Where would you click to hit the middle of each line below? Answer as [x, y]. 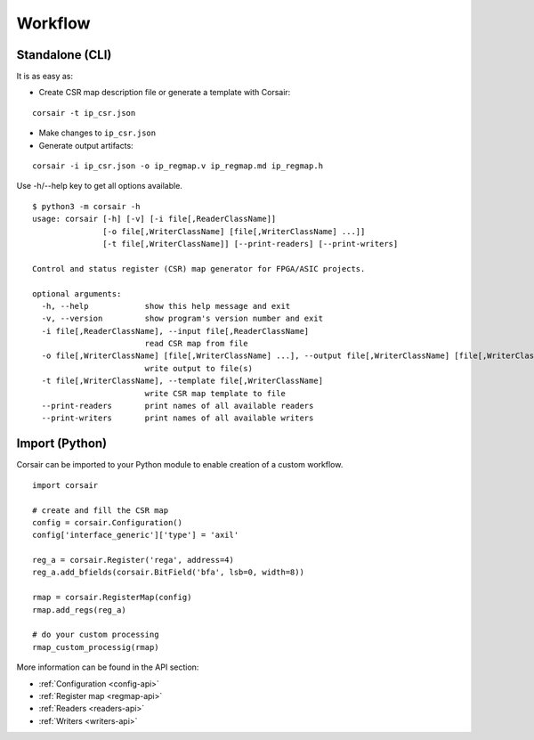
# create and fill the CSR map [101, 510]
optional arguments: [77, 293]
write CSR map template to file [215, 393]
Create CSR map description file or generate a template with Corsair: [165, 93]
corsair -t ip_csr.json [84, 113]
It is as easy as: [45, 77]
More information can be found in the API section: [108, 667]
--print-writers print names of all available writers [178, 418]
